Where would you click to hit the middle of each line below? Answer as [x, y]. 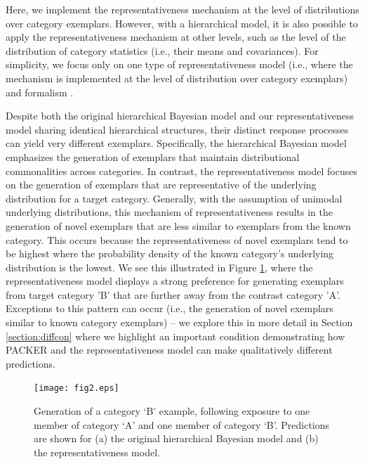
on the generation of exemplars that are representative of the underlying [161, 185]
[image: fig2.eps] [77, 388]
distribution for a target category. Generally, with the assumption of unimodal [174, 198]
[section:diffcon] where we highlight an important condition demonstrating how [175, 336]
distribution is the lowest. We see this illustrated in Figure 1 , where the [159, 267]
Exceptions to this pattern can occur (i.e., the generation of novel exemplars [170, 308]
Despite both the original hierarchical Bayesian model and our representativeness [180, 116]
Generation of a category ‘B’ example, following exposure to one [172, 411]
